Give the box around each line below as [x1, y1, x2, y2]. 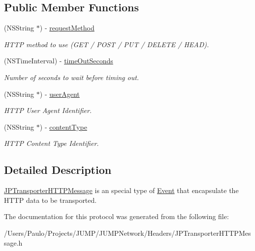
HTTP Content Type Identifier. [4, 138, 99, 148]
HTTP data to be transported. [4, 195, 97, 205]
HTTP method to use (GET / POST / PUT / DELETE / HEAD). [4, 39, 209, 49]
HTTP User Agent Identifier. [4, 105, 92, 115]
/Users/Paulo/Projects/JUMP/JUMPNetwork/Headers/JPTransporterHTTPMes [4, 227, 251, 238]
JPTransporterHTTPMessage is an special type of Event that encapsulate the [4, 185, 239, 195]
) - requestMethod [39, 23, 95, 33]
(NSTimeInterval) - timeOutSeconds [4, 56, 113, 66]
